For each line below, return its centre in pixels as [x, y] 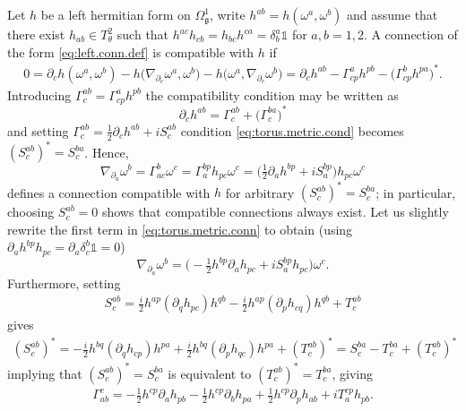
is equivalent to [210, 373]
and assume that [393, 14]
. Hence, [107, 151]
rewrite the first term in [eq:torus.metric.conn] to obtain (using [180, 229]
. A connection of [410, 34]
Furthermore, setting [64, 283]
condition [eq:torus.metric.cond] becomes [292, 130]
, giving [353, 373]
